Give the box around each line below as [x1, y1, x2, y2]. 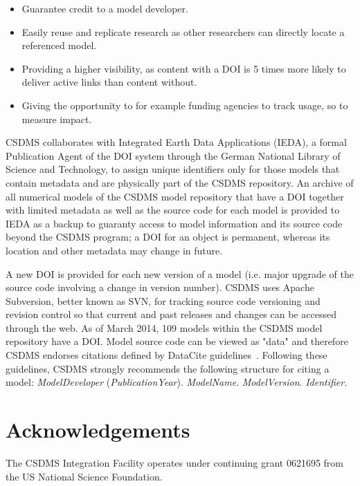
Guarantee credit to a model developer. [21, 1, 188, 15]
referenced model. [21, 38, 97, 53]
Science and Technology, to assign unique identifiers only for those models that [6, 162, 340, 176]
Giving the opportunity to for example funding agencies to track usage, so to [21, 97, 348, 112]
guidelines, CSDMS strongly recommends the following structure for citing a [6, 361, 330, 375]
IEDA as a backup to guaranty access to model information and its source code [6, 216, 343, 230]
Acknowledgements [6, 415, 190, 444]
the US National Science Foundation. [6, 469, 163, 483]
